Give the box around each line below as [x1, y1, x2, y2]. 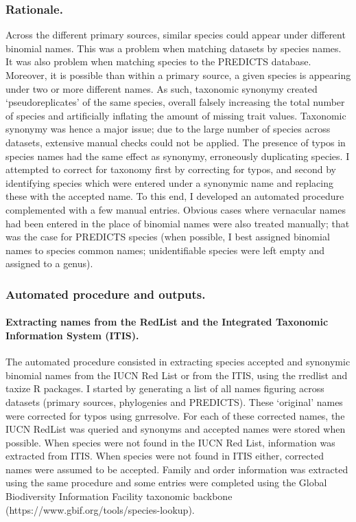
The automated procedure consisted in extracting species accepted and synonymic [5, 354, 351, 369]
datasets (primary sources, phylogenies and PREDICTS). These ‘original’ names [5, 394, 343, 409]
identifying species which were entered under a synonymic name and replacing [5, 175, 333, 190]
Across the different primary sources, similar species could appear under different [5, 27, 346, 42]
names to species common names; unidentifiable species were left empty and [5, 242, 325, 257]
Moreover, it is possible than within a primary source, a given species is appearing [5, 68, 351, 82]
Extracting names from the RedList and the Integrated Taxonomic [5, 315, 329, 329]
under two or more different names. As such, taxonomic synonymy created [5, 81, 318, 95]
